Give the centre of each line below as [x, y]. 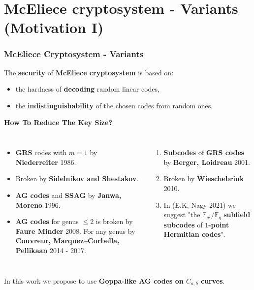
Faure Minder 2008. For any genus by [75, 231]
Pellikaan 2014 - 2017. [51, 250]
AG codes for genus [47, 221]
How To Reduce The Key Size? [58, 122]
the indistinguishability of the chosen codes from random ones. [114, 105]
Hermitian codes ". [194, 234]
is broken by [114, 221]
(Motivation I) [54, 27]
